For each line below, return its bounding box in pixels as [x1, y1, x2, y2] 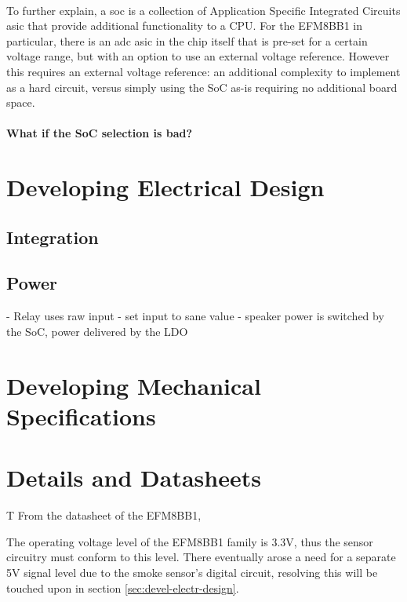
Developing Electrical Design [6, 171, 325, 203]
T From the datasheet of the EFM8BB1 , [6, 507, 202, 524]
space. [6, 94, 35, 111]
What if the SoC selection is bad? [6, 125, 193, 141]
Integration [6, 224, 99, 249]
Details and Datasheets [6, 462, 261, 494]
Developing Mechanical [6, 369, 261, 401]
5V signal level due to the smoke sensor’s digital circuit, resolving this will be [6, 564, 378, 580]
